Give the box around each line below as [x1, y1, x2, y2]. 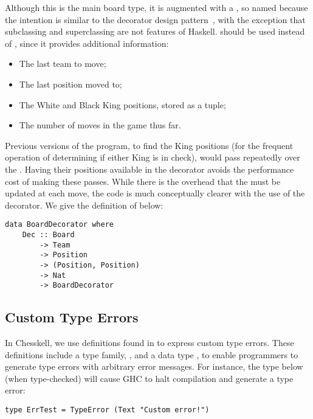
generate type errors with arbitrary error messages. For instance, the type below [5, 360, 303, 373]
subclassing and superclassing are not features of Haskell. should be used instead [5, 25, 305, 38]
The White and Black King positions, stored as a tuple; [19, 98, 226, 111]
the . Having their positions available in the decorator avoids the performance [5, 162, 294, 175]
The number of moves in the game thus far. [19, 119, 181, 131]
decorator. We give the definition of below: [5, 198, 163, 211]
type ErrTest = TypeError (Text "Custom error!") [5, 406, 210, 415]
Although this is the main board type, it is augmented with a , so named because [5, 1, 308, 13]
